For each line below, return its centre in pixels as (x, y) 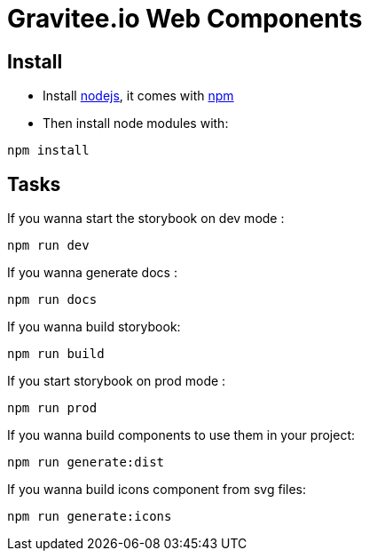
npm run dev (48, 246)
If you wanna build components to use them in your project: (181, 435)
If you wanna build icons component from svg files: (157, 490)
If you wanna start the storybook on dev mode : (146, 219)
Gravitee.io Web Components (185, 19)
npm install (48, 151)
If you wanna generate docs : (92, 273)
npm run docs (52, 300)
